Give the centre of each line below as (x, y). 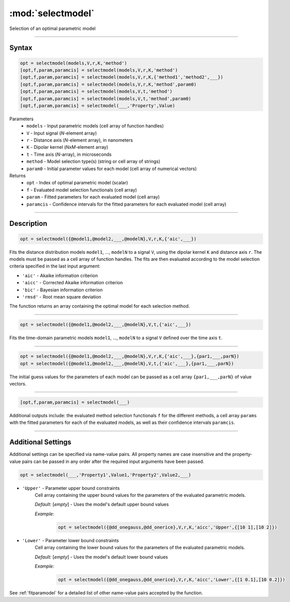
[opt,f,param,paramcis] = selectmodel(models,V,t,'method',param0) (106, 98)
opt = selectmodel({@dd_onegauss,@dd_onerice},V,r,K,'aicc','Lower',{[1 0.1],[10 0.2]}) (172, 579)
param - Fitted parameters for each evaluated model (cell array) (93, 197)
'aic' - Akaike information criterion (60, 275)
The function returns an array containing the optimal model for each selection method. (100, 306)
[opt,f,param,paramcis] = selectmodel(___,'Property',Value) (98, 106)
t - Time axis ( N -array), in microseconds (69, 154)
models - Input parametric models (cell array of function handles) (95, 126)
